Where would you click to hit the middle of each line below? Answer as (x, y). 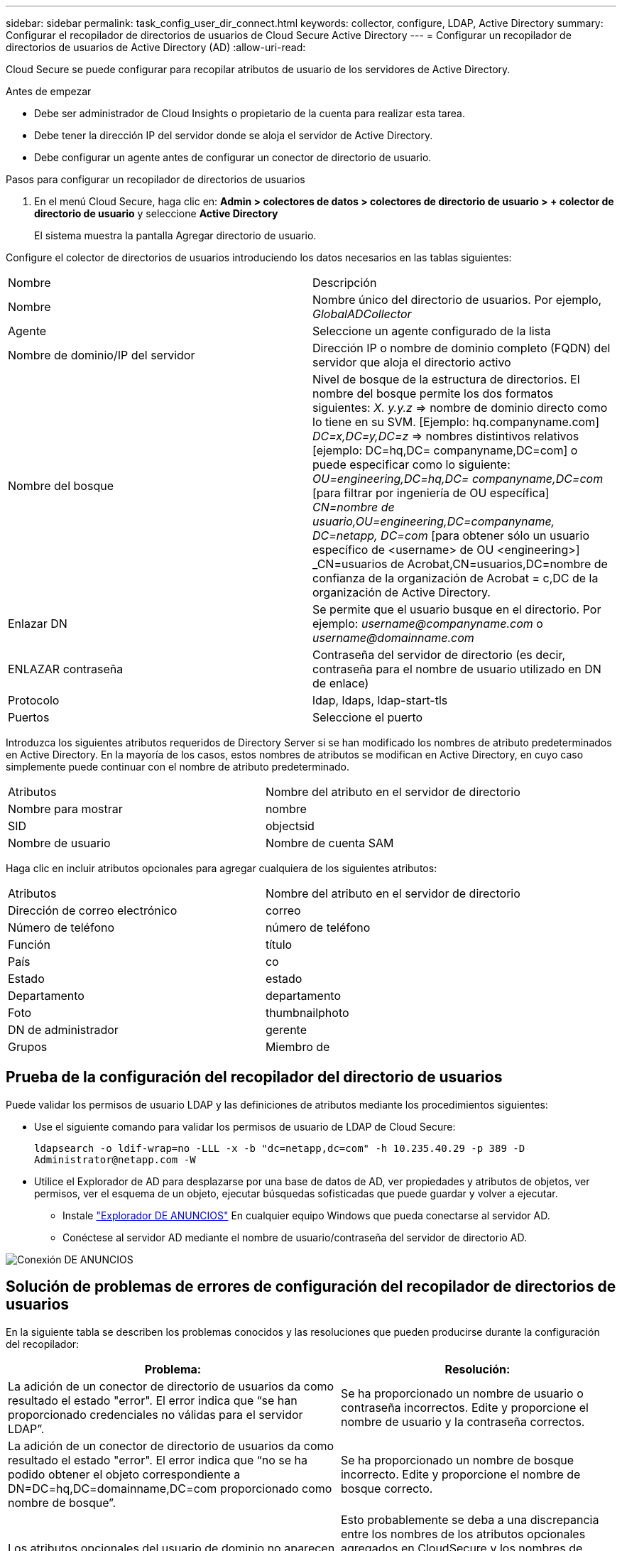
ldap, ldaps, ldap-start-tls (380, 700)
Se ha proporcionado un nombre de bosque (457, 1460)
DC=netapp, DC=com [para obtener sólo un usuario (451, 535)
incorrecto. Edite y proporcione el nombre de (460, 1474)
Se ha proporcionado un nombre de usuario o (462, 1393)
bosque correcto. (387, 1488)
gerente (286, 1030)
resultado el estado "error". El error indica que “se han (153, 1400)
